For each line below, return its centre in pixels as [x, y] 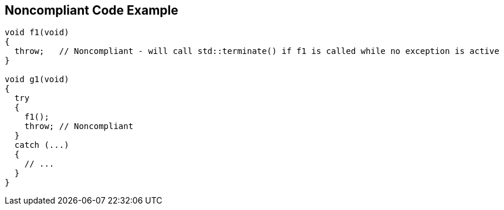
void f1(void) [37, 33]
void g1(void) [37, 79]
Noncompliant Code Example [92, 10]
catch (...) [42, 145]
